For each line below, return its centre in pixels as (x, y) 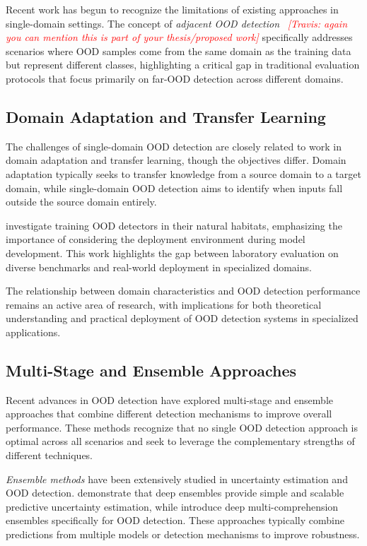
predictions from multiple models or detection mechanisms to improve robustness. (183, 534)
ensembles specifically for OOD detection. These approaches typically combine (175, 520)
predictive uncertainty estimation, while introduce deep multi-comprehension (172, 506)
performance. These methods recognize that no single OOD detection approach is (182, 427)
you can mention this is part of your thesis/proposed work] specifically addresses (179, 37)
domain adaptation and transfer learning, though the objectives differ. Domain (176, 160)
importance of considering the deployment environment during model (156, 239)
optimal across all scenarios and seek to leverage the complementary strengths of (180, 441)
